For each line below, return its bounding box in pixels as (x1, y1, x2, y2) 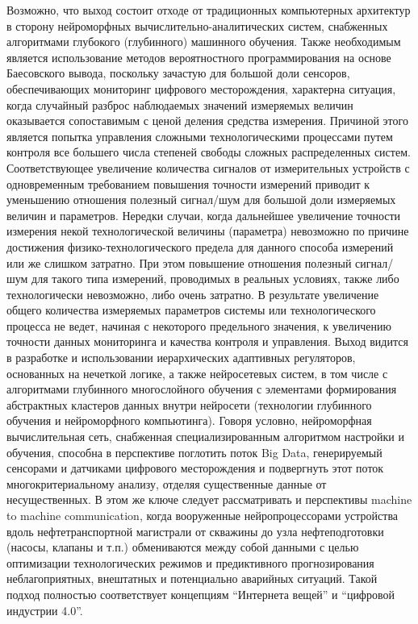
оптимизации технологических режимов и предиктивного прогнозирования (6, 554, 374, 571)
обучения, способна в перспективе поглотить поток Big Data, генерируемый (6, 443, 382, 460)
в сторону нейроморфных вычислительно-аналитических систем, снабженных (6, 17, 388, 34)
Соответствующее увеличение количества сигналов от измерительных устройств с (6, 159, 410, 176)
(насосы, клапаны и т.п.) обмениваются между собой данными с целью (6, 539, 359, 555)
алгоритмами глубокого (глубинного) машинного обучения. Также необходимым (6, 33, 401, 50)
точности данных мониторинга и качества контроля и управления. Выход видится (6, 333, 408, 350)
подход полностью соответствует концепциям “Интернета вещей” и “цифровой (6, 585, 395, 602)
